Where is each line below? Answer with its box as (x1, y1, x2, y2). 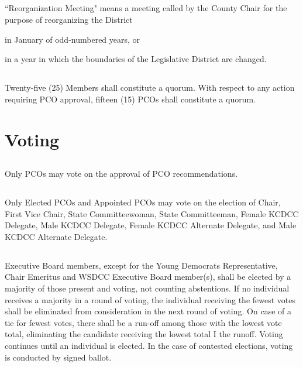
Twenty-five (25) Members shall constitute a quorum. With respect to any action (5, 81, 295, 94)
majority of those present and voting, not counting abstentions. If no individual (5, 282, 290, 294)
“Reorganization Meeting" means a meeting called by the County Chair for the (5, 2, 287, 14)
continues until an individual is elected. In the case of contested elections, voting (5, 339, 293, 352)
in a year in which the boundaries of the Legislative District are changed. (5, 53, 267, 65)
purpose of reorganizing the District (5, 13, 133, 25)
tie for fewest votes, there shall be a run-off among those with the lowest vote (5, 316, 282, 328)
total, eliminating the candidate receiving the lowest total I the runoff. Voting (5, 328, 283, 340)
